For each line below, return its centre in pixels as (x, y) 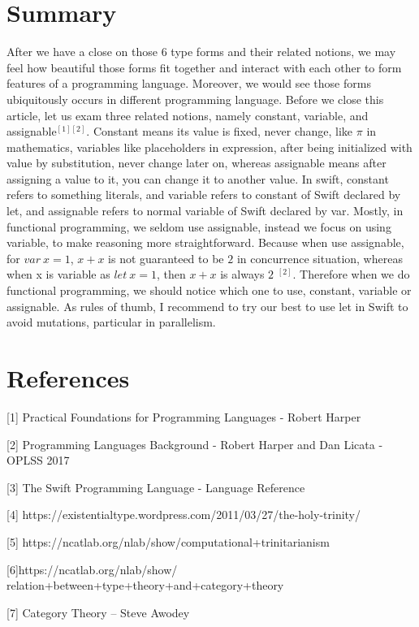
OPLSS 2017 (38, 460)
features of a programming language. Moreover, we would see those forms (189, 83)
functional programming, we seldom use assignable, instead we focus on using (199, 226)
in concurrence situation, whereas (320, 258)
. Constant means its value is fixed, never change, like (220, 131)
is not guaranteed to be (166, 258)
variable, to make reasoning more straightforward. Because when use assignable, (205, 242)
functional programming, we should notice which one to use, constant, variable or (209, 290)
